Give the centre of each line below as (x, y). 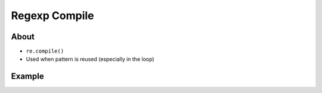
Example (27, 77)
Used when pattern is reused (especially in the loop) (90, 59)
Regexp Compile (53, 15)
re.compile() (45, 51)
